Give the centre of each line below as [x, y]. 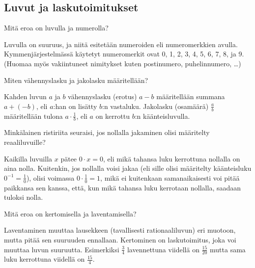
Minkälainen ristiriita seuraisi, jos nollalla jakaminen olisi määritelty [107, 132]
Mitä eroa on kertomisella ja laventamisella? [70, 213]
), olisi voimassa [50, 177]
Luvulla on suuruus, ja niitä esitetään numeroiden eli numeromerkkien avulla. [121, 44]
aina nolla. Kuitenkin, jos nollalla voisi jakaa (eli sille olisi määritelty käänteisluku [128, 168]
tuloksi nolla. [24, 197]
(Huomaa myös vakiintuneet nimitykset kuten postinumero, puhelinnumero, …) [123, 63]
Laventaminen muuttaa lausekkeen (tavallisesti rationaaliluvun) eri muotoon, [120, 230]
